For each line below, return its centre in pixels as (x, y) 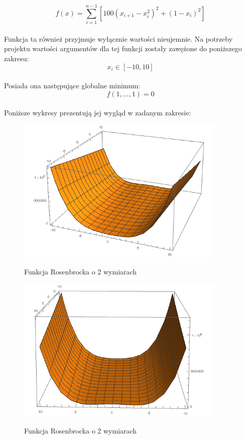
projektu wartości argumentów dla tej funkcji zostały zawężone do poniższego (123, 48)
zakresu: (17, 58)
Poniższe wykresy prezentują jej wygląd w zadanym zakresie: (98, 113)
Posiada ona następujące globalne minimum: (72, 86)
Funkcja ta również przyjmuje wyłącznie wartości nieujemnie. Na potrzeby (118, 38)
